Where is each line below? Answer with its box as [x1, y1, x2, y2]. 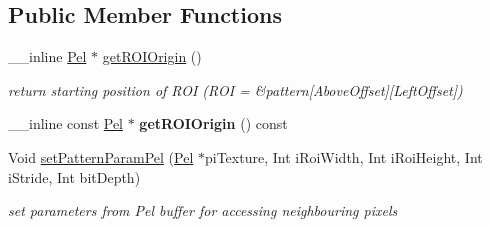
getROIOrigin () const [139, 113, 288, 134]
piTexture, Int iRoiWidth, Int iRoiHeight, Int [204, 146, 483, 167]
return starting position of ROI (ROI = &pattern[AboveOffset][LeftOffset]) [8, 79, 463, 100]
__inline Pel [8, 46, 87, 67]
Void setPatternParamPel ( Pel [8, 146, 194, 167]
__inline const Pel [8, 113, 123, 134]
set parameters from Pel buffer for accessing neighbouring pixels [8, 200, 398, 221]
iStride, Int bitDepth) [8, 166, 141, 187]
